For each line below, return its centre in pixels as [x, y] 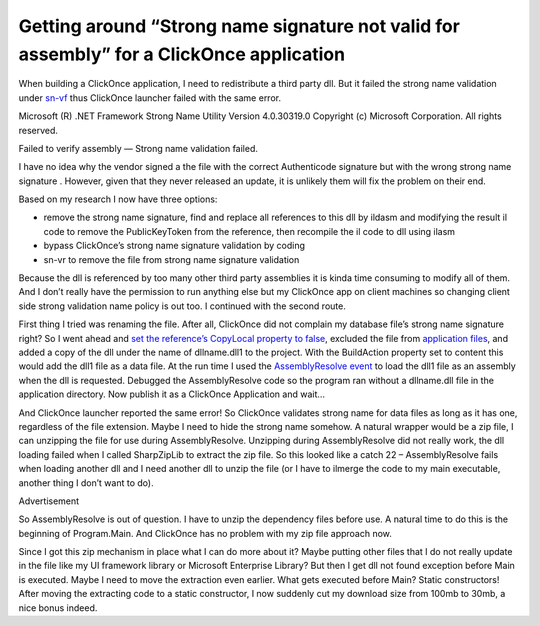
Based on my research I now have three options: [118, 199]
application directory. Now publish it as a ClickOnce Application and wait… [171, 394]
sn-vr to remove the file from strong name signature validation [171, 259]
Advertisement [49, 501]
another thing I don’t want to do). [86, 482]
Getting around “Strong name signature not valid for [239, 26]
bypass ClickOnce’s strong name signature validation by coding [174, 246]
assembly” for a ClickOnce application [181, 54]
